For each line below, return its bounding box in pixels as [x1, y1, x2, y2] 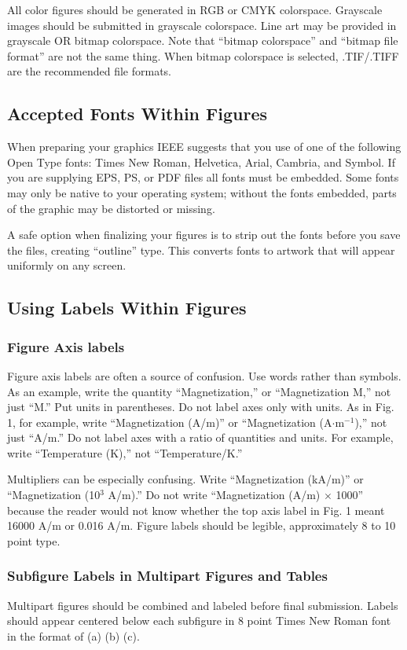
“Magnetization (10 [7, 487, 101, 503]
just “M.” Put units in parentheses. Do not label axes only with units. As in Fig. [7, 398, 394, 415]
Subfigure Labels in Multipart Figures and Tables [7, 566, 328, 586]
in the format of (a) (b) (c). [7, 627, 140, 644]
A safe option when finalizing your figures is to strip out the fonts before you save [7, 226, 401, 243]
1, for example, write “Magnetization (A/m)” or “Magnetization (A [7, 413, 332, 430]
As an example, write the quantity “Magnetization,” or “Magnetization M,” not [7, 383, 391, 399]
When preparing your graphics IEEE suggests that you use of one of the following [7, 138, 401, 155]
